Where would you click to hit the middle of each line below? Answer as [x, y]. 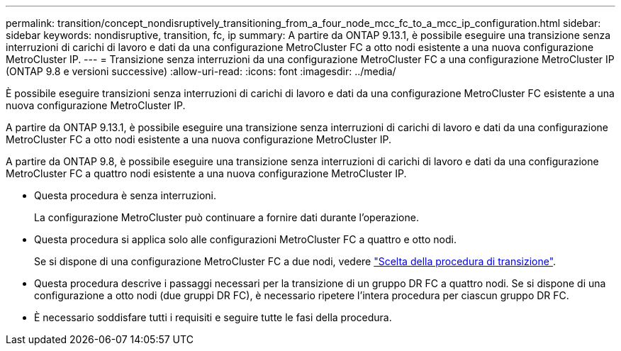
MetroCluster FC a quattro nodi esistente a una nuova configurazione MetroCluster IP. [206, 173]
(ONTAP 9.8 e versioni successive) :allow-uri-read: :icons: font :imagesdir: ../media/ [201, 71]
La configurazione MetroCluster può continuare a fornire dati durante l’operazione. [226, 217]
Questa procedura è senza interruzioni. [125, 195]
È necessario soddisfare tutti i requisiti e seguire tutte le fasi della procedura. [213, 317]
